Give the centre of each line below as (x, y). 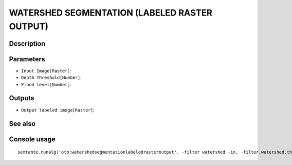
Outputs (22, 98)
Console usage (32, 139)
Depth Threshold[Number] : (51, 77)
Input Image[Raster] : (46, 71)
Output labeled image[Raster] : (58, 110)
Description (27, 44)
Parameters (27, 59)
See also (22, 124)
